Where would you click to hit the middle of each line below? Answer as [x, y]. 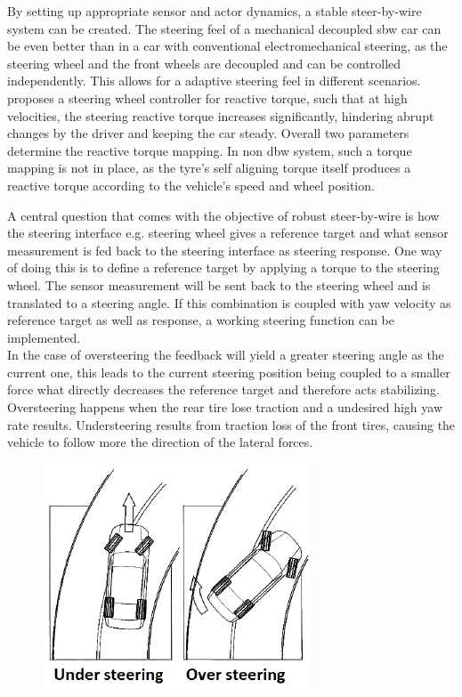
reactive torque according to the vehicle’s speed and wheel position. [191, 185]
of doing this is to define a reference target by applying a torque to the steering [223, 267]
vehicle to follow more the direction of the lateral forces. [160, 442]
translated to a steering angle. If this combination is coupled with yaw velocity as [229, 302]
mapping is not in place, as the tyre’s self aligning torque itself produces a [209, 168]
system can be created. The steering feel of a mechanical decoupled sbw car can [224, 28]
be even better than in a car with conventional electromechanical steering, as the [227, 46]
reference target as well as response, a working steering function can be [201, 320]
